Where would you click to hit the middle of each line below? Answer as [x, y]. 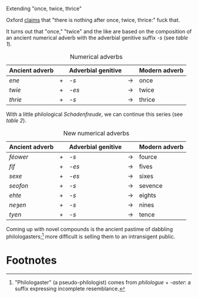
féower [19, 157]
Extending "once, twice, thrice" [44, 9]
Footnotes [32, 260]
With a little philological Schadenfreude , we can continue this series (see [95, 114]
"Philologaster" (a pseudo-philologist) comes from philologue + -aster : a [103, 282]
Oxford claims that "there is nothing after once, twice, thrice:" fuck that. [93, 20]
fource [148, 157]
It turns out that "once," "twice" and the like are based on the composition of [99, 31]
